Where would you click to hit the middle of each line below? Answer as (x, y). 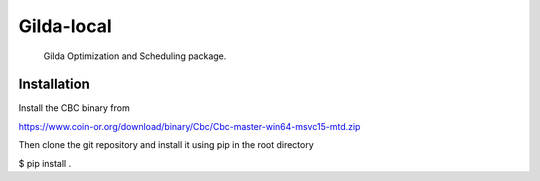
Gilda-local (65, 26)
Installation (54, 84)
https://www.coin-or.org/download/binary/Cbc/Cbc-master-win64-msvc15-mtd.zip (189, 126)
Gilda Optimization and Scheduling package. (135, 56)
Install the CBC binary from (74, 108)
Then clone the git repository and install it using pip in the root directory (166, 145)
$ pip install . (45, 163)
